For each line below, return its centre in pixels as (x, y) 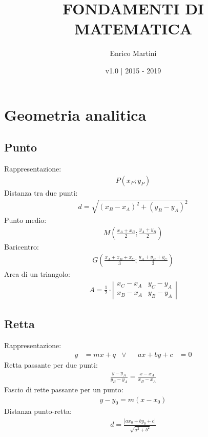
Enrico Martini (133, 53)
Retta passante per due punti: (51, 365)
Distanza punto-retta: (38, 411)
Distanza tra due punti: (41, 192)
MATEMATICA (133, 28)
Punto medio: (25, 220)
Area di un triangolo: (37, 273)
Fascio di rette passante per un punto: (64, 389)
